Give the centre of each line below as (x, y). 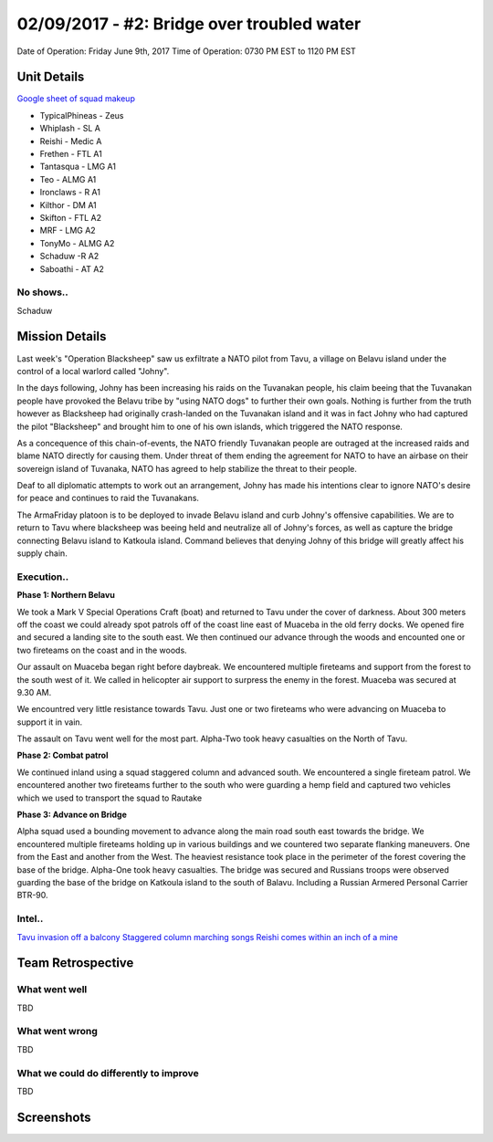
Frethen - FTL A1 (71, 154)
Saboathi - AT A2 (72, 268)
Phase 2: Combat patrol (63, 755)
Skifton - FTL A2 (71, 217)
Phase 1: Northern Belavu (66, 595)
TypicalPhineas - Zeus (82, 115)
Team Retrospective (75, 963)
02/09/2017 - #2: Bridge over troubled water (189, 24)
